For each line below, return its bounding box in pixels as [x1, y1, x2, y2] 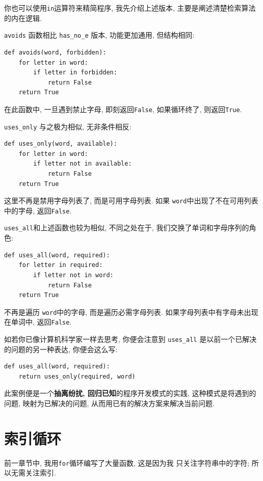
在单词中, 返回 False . [4, 316, 72, 327]
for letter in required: [18, 261, 103, 269]
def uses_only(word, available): [4, 140, 117, 148]
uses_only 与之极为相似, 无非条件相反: [4, 121, 131, 131]
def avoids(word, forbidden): [4, 48, 107, 56]
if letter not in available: [33, 160, 132, 168]
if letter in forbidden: [33, 69, 117, 76]
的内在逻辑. [4, 12, 42, 23]
